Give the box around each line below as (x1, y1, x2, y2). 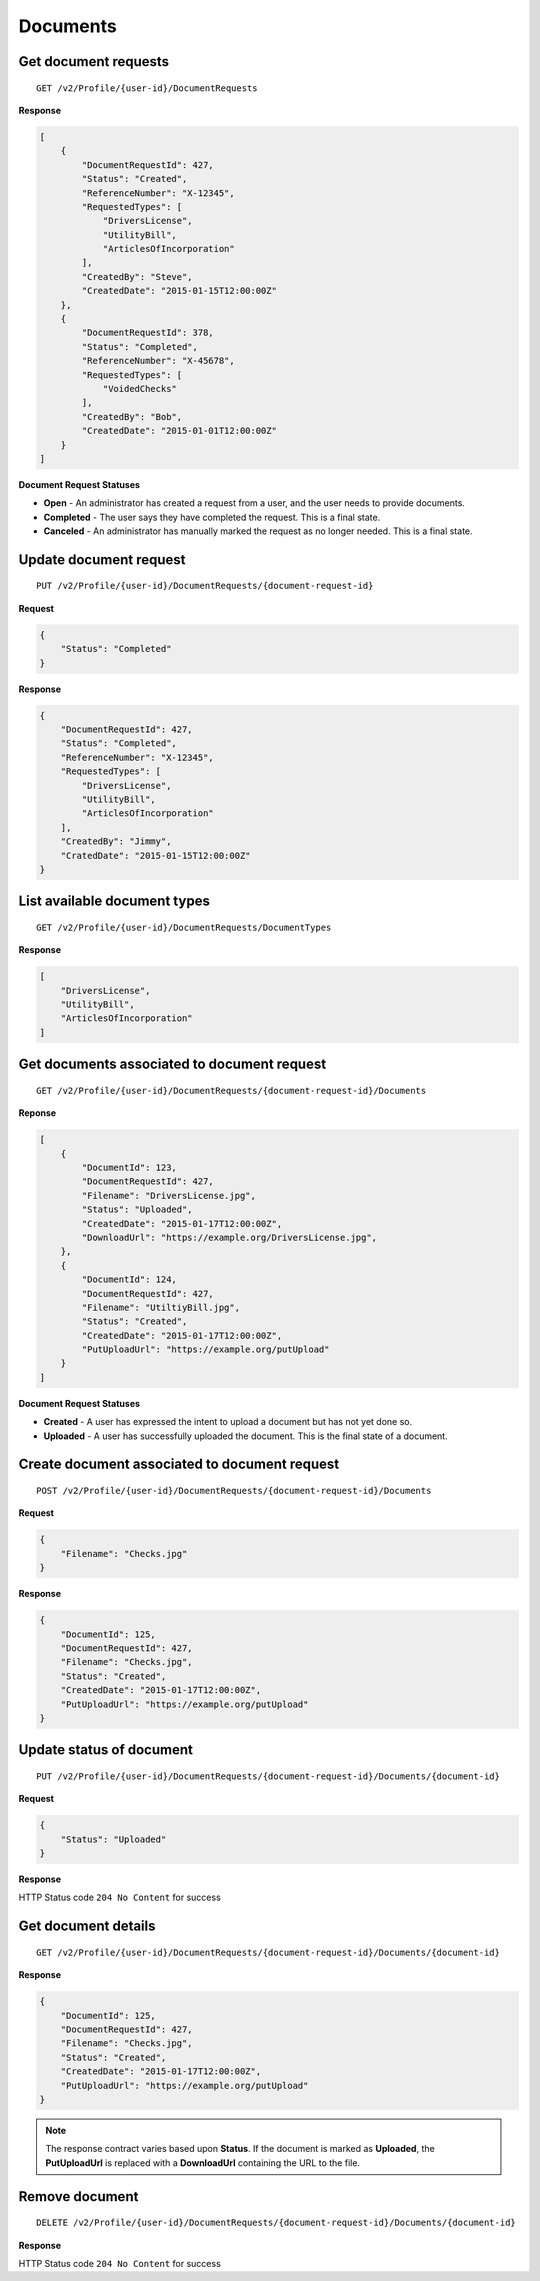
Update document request (18, 551, 186, 568)
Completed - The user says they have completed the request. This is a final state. (43, 511, 381, 523)
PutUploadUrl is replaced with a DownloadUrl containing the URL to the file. (45, 2156, 360, 2169)
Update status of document (18, 1741, 194, 1759)
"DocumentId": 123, (81, 1162, 177, 1173)
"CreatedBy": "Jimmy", (60, 836, 172, 847)
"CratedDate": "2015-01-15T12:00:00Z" (60, 850, 251, 861)
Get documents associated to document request (18, 1056, 327, 1073)
